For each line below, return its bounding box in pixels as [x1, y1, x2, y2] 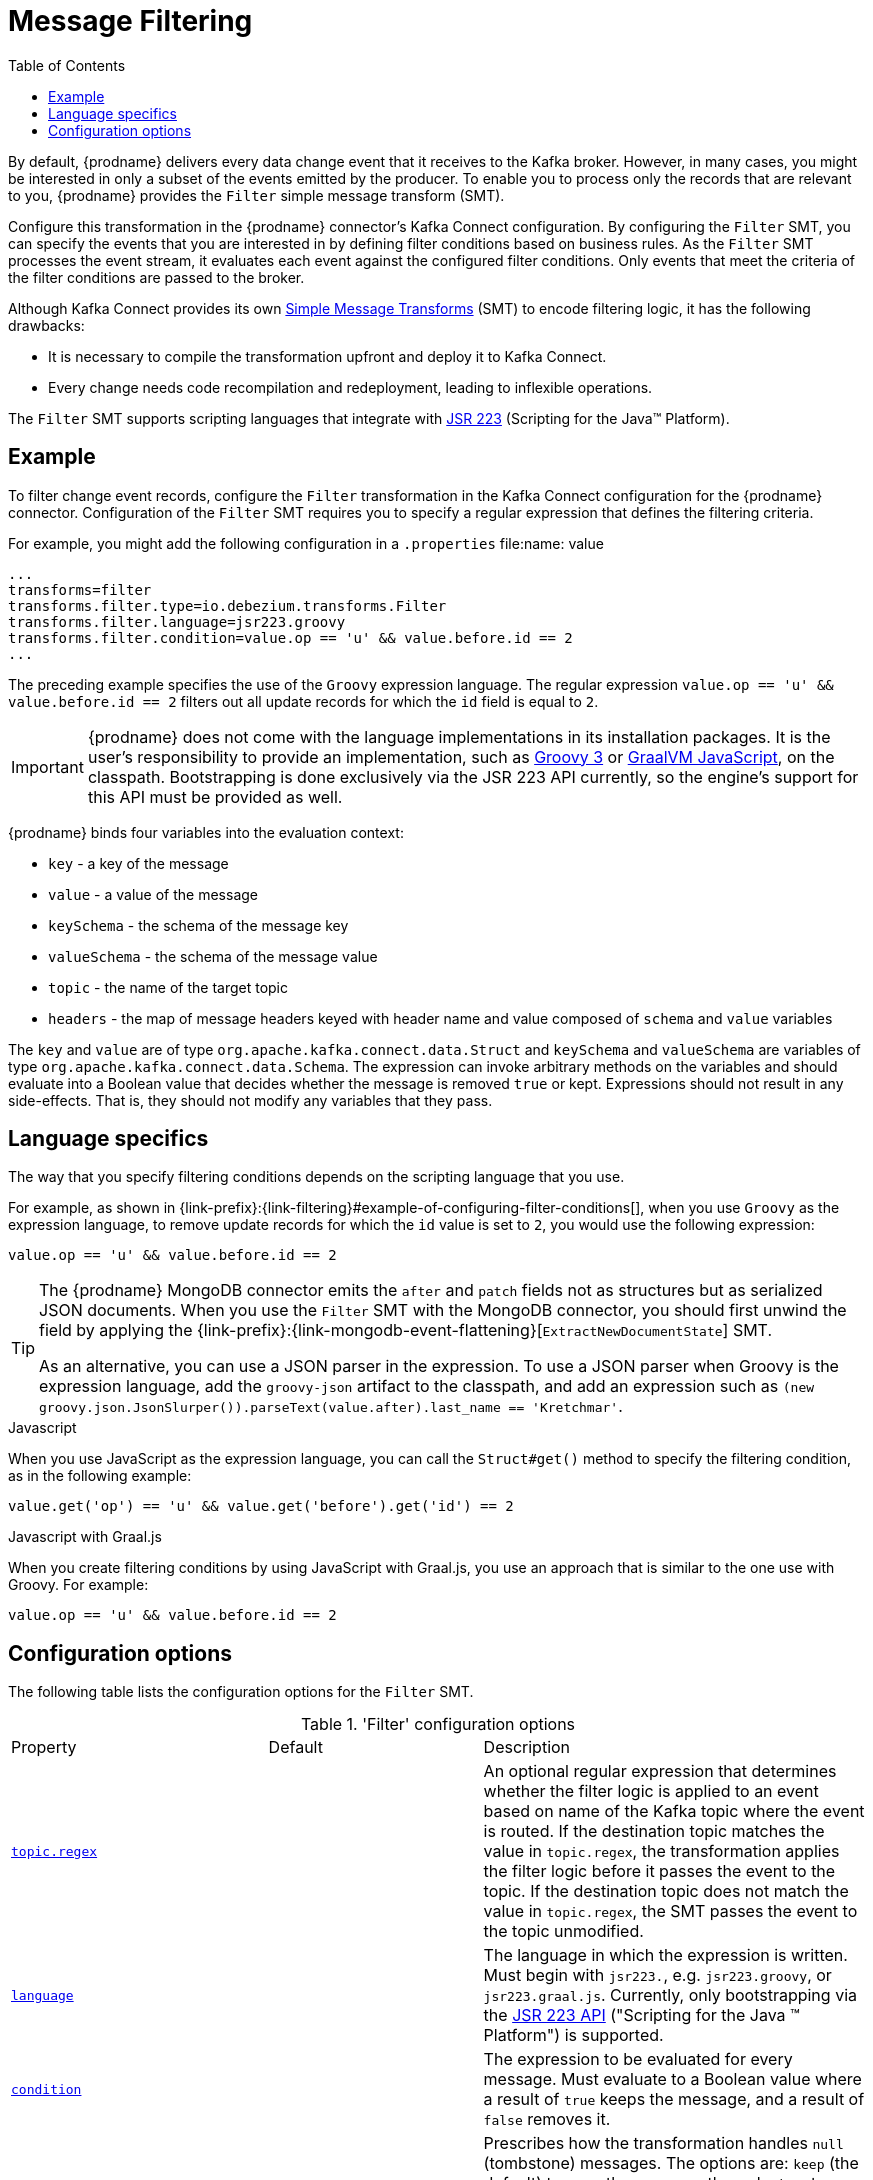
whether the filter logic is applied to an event [483, 1781, 819, 1802]
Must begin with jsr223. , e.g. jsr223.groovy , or [483, 1965, 832, 1986]
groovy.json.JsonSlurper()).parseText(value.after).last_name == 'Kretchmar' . [39, 1396, 623, 1417]
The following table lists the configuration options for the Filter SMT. [8, 1683, 474, 1701]
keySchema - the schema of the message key [48, 916, 349, 934]
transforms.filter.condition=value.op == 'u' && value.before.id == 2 [8, 629, 573, 646]
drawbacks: [8, 316, 85, 334]
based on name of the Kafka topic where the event [483, 1801, 865, 1822]
